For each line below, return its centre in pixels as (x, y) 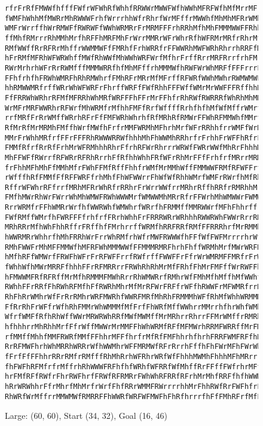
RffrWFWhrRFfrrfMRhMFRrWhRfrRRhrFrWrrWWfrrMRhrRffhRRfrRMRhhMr (133, 187)
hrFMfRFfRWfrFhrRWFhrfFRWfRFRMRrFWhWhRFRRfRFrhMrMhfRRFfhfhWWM (133, 377)
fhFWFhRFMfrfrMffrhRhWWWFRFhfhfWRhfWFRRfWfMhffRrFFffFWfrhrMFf (133, 367)
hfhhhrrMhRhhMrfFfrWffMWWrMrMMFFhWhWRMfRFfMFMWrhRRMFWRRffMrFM (133, 327)
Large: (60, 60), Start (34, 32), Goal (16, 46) (86, 416)
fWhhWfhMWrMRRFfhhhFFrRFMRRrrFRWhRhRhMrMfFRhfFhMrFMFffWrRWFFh (133, 267)
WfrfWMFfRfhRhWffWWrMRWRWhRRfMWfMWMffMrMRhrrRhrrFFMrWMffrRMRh (133, 317)
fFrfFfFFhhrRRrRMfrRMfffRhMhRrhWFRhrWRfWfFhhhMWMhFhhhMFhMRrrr (133, 356)
